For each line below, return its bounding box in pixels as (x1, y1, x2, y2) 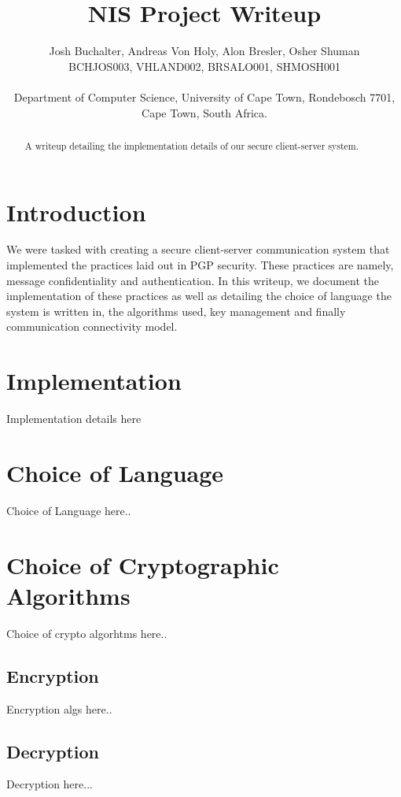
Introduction (6, 195, 146, 228)
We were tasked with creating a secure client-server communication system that (6, 241, 390, 258)
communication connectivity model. (6, 318, 178, 335)
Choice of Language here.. (6, 502, 131, 518)
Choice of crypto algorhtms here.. (6, 625, 167, 641)
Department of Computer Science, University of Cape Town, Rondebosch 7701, (13, 88, 395, 105)
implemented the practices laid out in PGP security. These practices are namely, (6, 257, 394, 273)
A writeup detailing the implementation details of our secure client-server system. (24, 139, 359, 152)
